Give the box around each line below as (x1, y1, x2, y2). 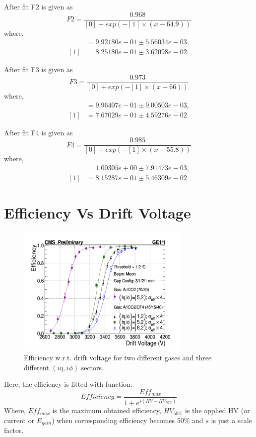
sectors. (81, 362, 104, 372)
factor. (4, 425, 24, 436)
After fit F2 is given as (4, 1, 73, 11)
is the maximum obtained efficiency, (52, 405, 161, 416)
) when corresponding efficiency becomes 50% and (52, 415, 203, 425)
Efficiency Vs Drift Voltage (4, 203, 191, 223)
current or (4, 415, 35, 425)
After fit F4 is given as (4, 127, 73, 137)
